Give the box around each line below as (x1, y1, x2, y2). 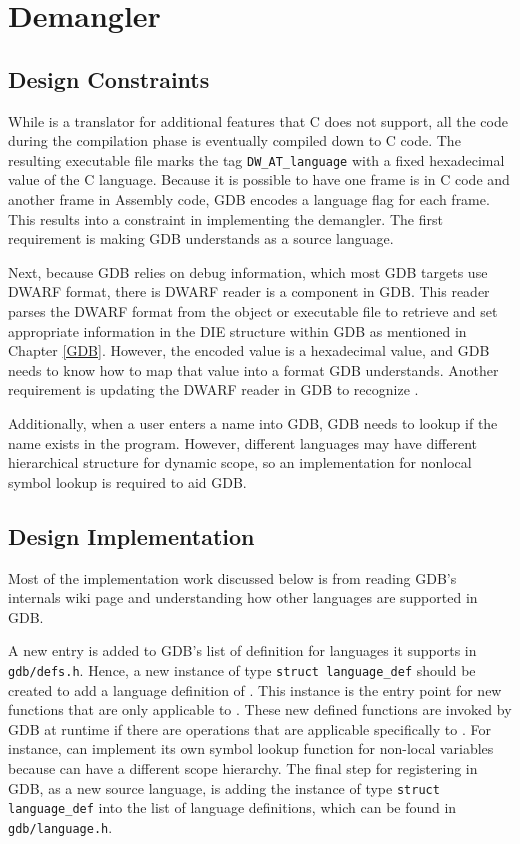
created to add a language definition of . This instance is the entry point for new (8, 679, 502, 700)
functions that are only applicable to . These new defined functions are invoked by (8, 699, 512, 720)
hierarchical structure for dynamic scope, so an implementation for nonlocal (8, 452, 472, 473)
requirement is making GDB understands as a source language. (8, 228, 394, 249)
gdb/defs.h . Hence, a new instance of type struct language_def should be (8, 659, 476, 680)
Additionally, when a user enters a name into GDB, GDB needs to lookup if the (8, 412, 498, 433)
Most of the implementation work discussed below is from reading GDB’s (8, 567, 457, 588)
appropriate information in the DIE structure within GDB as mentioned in (8, 320, 467, 341)
